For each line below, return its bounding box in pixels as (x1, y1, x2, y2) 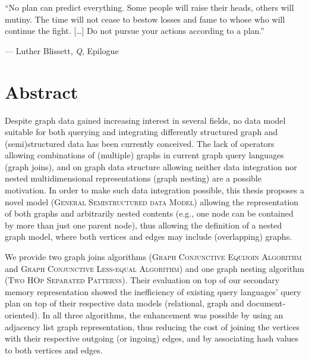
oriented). (5, 309, 40, 321)
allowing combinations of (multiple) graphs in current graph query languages (5, 149, 284, 161)
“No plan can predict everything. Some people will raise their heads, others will (5, 1, 294, 13)
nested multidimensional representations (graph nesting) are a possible (5, 172, 261, 184)
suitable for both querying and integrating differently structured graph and (5, 126, 278, 138)
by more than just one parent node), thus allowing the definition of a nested (5, 218, 282, 231)
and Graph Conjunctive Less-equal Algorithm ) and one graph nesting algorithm (5, 262, 304, 274)
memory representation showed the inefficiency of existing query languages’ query (5, 285, 301, 298)
